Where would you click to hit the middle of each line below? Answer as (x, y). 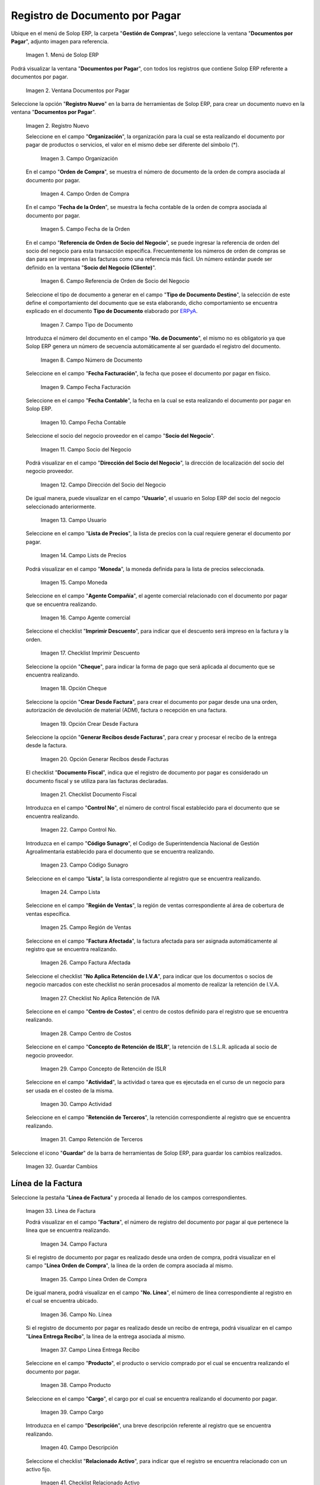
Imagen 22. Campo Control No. (79, 830)
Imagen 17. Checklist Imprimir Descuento (90, 653)
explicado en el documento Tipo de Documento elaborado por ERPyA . (112, 311)
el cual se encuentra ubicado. (62, 1301)
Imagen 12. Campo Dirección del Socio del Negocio (103, 485)
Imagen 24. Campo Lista (71, 892)
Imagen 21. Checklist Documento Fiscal (89, 794)
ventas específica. (48, 914)
